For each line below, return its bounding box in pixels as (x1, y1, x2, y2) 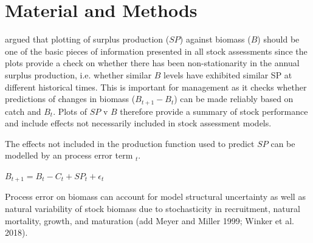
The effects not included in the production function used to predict (5, 137, 255, 149)
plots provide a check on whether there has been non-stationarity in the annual (5, 56, 300, 69)
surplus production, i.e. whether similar (5, 68, 152, 81)
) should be (257, 33, 300, 46)
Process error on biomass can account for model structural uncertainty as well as (5, 190, 306, 203)
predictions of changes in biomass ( (5, 92, 136, 105)
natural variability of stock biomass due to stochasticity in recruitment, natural (5, 202, 300, 214)
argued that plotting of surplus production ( (5, 33, 170, 46)
